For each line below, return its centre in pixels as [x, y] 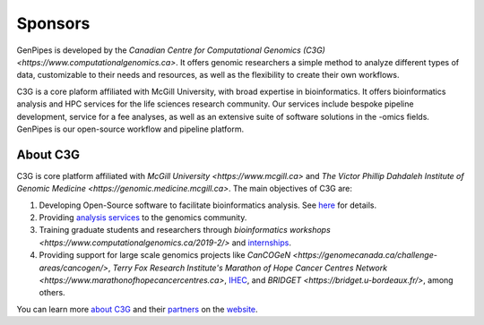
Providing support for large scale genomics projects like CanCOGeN [165, 255]
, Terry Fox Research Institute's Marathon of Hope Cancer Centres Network [248, 268]
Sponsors [53, 23]
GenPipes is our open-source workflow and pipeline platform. [130, 129]
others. [52, 293]
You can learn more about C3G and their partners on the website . [138, 309]
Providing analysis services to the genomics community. [143, 217]
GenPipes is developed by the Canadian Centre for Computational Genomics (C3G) [171, 50]
